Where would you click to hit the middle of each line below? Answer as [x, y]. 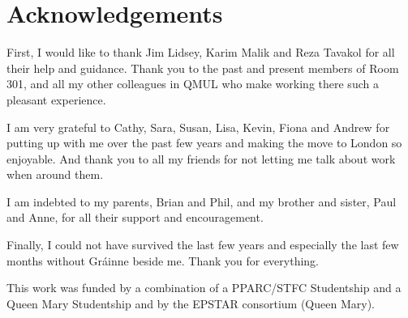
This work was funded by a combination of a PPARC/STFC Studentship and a [204, 288]
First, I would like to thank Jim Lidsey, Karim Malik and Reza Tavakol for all [201, 52]
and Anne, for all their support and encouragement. [135, 217]
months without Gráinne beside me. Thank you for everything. [163, 260]
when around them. [55, 174]
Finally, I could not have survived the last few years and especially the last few [203, 245]
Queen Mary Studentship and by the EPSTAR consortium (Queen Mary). [191, 303]
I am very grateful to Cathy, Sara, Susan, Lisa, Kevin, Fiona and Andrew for [198, 127]
